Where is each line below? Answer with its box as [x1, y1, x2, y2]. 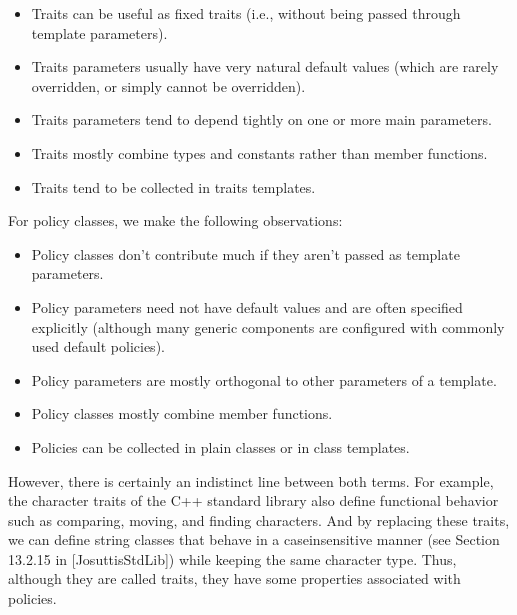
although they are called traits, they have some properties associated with [8, 568, 461, 589]
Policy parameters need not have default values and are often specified [31, 296, 463, 317]
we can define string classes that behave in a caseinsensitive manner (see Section [8, 529, 500, 550]
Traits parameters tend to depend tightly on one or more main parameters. [31, 109, 492, 130]
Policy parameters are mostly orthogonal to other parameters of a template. [31, 369, 497, 390]
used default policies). [31, 336, 165, 357]
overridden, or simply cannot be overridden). [31, 75, 306, 96]
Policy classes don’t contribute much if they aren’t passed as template [31, 243, 460, 264]
